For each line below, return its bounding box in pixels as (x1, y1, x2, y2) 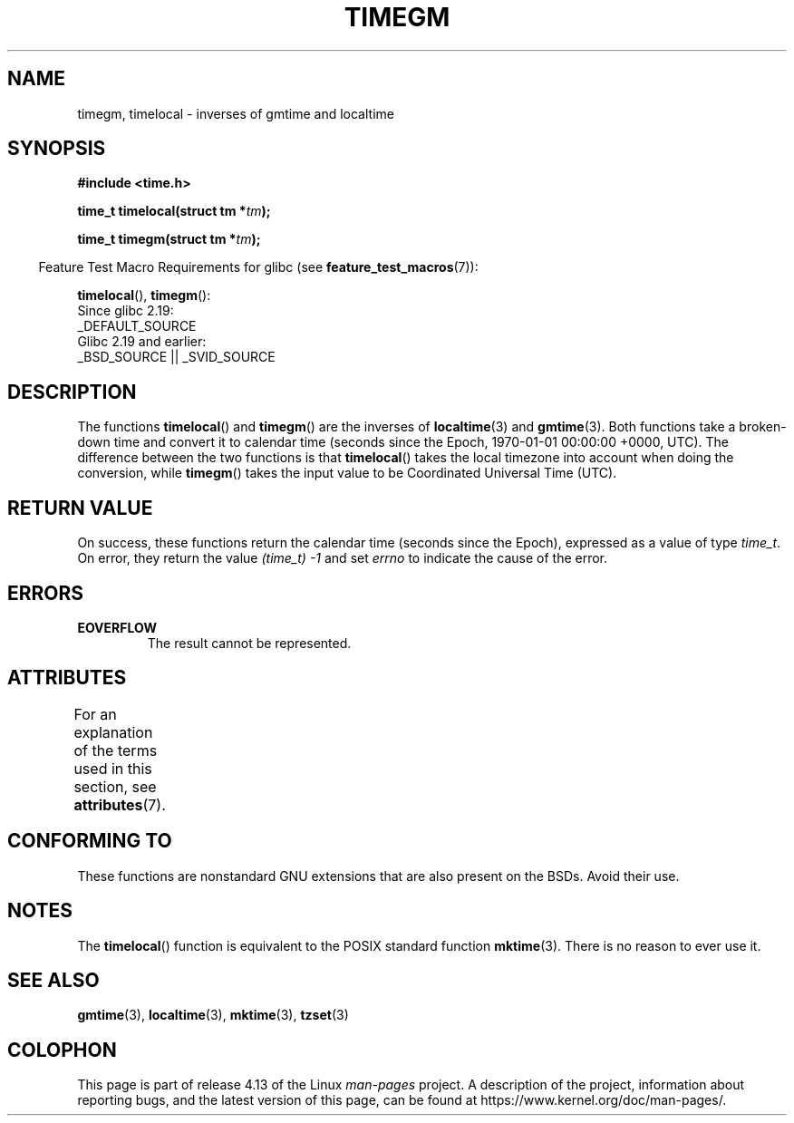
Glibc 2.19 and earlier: (77, 334, 207, 350)
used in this (73, 759, 152, 778)
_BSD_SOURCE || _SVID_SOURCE (77, 349, 276, 365)
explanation (73, 722, 153, 741)
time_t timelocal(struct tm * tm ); (77, 203, 271, 219)
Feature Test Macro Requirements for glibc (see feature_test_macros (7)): (38, 259, 479, 276)
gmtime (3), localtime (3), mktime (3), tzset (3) (77, 1007, 349, 1023)
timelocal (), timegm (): (77, 287, 211, 304)
